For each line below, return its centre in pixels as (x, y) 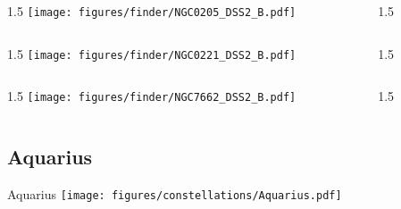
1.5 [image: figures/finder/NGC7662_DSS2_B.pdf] (152, 96)
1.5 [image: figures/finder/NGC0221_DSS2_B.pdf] (152, 53)
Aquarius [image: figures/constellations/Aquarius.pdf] (175, 194)
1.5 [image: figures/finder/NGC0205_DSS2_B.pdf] (152, 11)
